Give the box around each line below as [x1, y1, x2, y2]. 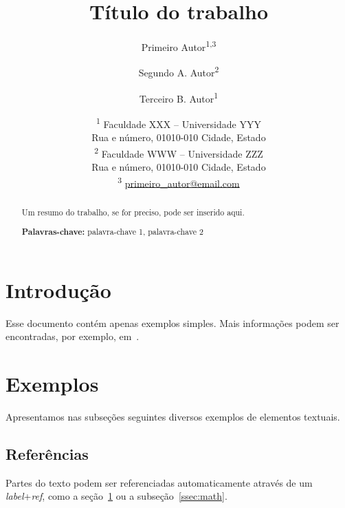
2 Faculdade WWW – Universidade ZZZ [94, 144, 263, 160]
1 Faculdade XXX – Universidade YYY [96, 114, 261, 131]
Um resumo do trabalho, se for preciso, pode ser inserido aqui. [21, 206, 245, 218]
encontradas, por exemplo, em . [5, 329, 140, 343]
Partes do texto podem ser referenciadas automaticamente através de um [5, 475, 313, 489]
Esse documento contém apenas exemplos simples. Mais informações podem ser [5, 315, 340, 330]
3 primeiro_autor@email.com [118, 173, 240, 190]
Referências [5, 443, 89, 465]
